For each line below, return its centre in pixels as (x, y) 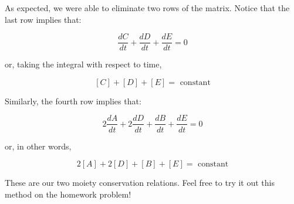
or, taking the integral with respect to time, (83, 64)
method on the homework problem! (68, 194)
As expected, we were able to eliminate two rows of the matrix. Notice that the (147, 8)
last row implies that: (43, 19)
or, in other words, (38, 146)
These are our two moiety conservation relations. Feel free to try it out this (140, 183)
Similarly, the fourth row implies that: (73, 101)
